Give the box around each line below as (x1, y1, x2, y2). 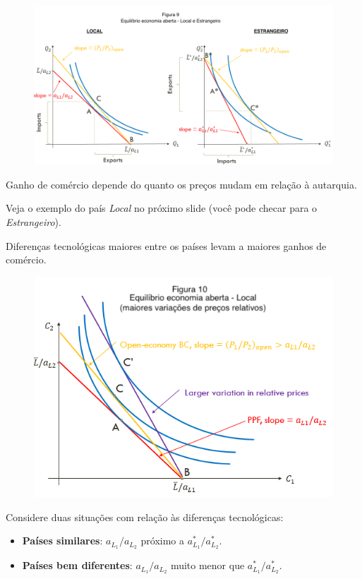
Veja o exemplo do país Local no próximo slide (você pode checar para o (6, 201, 318, 215)
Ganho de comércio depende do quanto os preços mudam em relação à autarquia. (6, 177, 357, 191)
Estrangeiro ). (6, 214, 61, 229)
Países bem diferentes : (22, 558, 133, 573)
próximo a (140, 533, 184, 548)
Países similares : (22, 533, 103, 548)
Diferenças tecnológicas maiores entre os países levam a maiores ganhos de (6, 238, 327, 253)
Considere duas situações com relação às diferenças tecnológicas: (6, 509, 284, 524)
